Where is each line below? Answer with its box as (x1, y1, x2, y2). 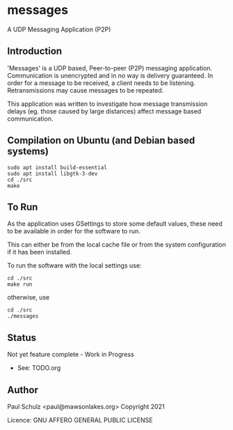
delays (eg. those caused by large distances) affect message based (7, 107, 202, 115)
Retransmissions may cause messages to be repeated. (7, 86, 164, 94)
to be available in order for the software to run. (7, 227, 141, 236)
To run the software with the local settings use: (7, 261, 142, 270)
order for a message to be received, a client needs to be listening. (7, 79, 196, 87)
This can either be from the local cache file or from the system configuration (7, 240, 226, 249)
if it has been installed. (7, 248, 72, 256)
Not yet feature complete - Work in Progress (7, 351, 134, 359)
